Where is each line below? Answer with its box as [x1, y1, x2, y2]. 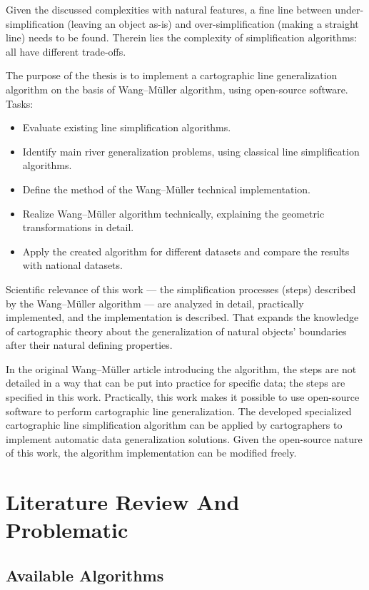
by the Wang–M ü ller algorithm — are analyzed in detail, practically [6, 295, 304, 310]
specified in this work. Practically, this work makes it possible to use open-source [6, 390, 360, 405]
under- [335, 2, 364, 16]
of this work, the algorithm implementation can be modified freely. [6, 445, 297, 460]
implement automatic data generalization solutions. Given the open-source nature [6, 431, 363, 446]
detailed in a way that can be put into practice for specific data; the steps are [6, 375, 345, 390]
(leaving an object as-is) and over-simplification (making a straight [67, 16, 359, 31]
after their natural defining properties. [6, 337, 173, 352]
